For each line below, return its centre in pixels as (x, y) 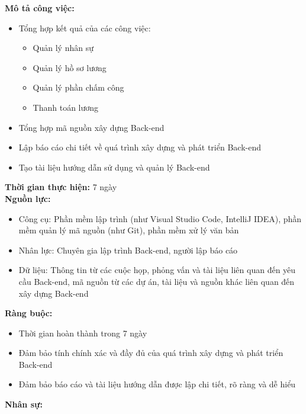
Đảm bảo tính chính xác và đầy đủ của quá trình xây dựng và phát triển (151, 353)
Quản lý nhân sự (63, 48)
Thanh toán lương (66, 107)
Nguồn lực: (28, 198)
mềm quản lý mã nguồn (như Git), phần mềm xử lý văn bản (129, 230)
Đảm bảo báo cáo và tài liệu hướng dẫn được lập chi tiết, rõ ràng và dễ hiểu (157, 384)
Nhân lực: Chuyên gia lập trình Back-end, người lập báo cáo (128, 250)
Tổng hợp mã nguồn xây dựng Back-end (91, 127)
